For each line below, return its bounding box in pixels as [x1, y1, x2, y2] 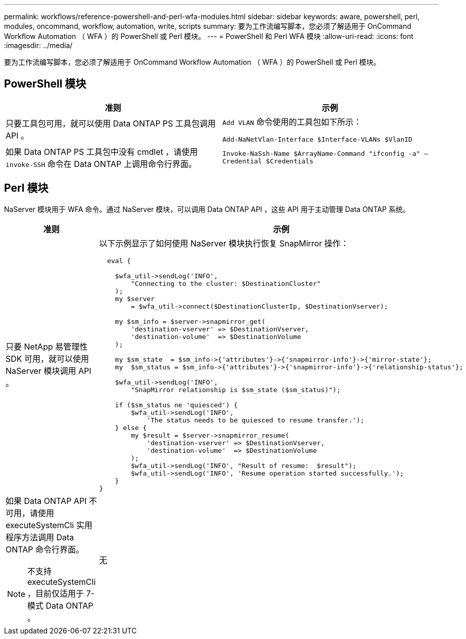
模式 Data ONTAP [27, 600, 94, 611]
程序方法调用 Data [6, 532, 74, 542]
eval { [107, 257, 131, 265]
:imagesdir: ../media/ [4, 41, 73, 50]
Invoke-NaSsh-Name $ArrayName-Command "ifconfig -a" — [222, 149, 428, 157]
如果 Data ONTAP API [6, 495, 87, 506]
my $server [115, 294, 155, 303]
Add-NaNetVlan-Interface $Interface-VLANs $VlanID [222, 135, 412, 143]
